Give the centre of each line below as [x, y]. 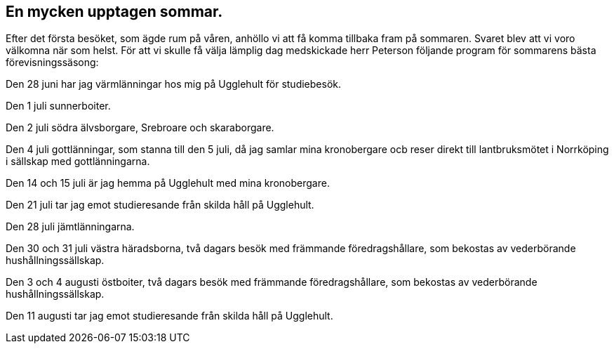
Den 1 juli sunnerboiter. [58, 106]
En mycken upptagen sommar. [114, 12]
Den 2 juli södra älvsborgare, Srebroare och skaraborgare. [140, 128]
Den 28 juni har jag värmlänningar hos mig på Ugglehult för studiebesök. [174, 84]
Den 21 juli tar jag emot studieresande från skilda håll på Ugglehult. [160, 205]
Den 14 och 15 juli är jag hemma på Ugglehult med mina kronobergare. [168, 183]
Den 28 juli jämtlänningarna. [70, 227]
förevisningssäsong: [52, 62]
